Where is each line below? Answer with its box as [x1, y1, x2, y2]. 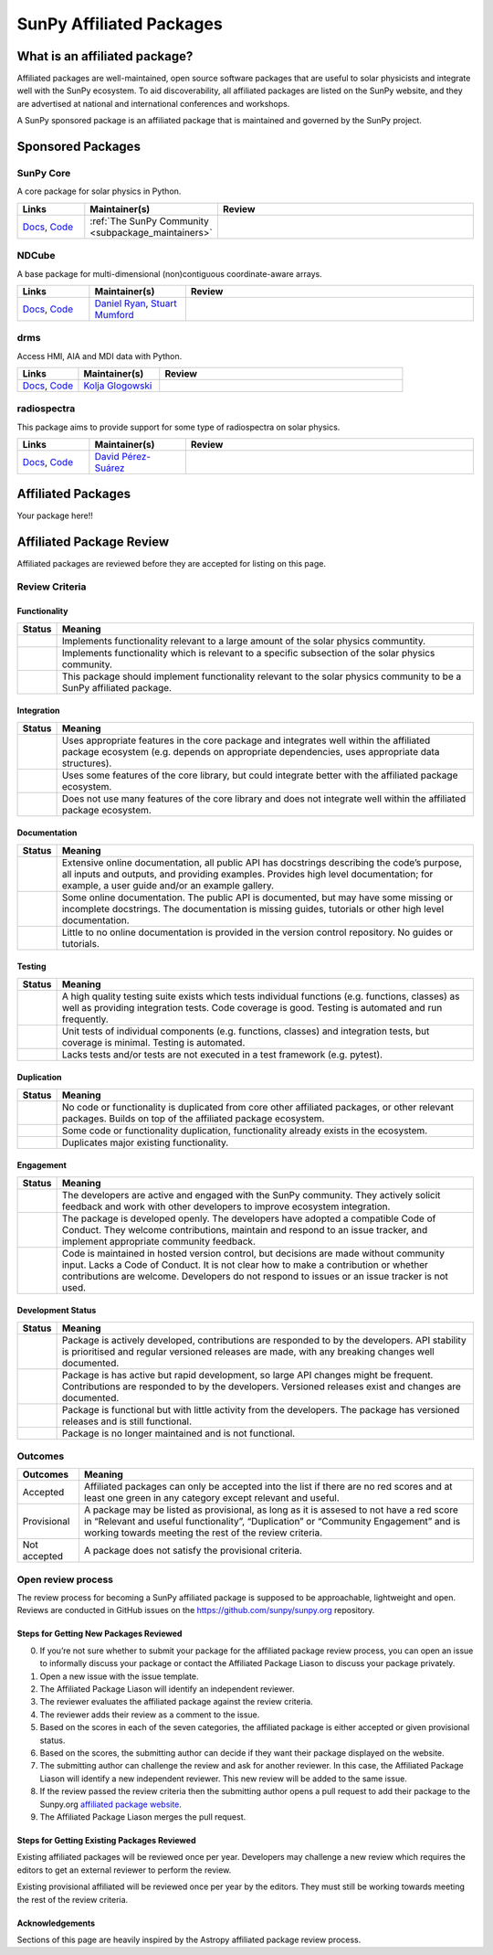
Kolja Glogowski [83, 379, 152, 392]
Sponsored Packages [16, 139, 142, 154]
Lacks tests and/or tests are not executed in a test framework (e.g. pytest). [61, 1047, 383, 1060]
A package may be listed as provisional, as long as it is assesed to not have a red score [83, 1503, 458, 1516]
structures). [61, 757, 112, 770]
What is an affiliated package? [16, 48, 194, 64]
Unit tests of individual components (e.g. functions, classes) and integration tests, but [61, 1025, 430, 1037]
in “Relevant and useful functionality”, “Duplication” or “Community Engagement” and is [83, 1515, 461, 1528]
